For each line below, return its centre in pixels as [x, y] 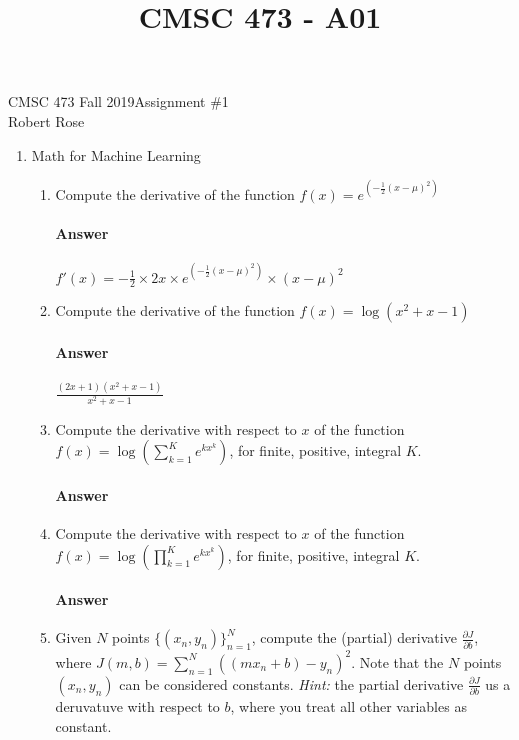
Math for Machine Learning [116, 154]
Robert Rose [46, 120]
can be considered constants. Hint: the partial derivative [291, 683]
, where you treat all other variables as [348, 705]
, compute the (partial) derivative [354, 637]
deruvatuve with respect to [137, 705]
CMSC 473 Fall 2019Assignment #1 [118, 101]
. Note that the [397, 661]
